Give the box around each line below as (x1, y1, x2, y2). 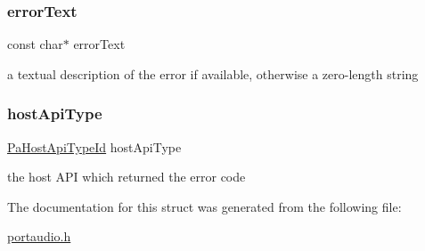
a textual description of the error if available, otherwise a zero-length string (7, 64, 419, 83)
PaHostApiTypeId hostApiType (7, 137, 182, 156)
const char (7, 35, 63, 53)
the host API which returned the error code (7, 167, 246, 186)
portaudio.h (7, 227, 71, 246)
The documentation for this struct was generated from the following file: (7, 197, 402, 215)
